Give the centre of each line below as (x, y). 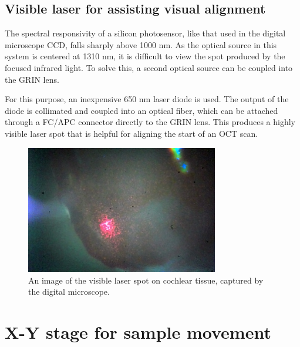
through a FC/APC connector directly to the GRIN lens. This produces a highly (150, 122)
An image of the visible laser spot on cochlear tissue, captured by (146, 280)
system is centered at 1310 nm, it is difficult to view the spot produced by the (145, 56)
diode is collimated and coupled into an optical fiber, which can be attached (141, 110)
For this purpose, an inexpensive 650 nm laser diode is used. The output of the (147, 99)
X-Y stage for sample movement (138, 332)
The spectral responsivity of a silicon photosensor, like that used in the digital (145, 33)
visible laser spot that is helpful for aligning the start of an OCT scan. (132, 133)
